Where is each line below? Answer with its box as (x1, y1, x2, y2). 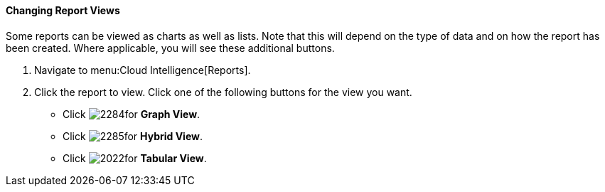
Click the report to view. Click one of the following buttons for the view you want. (34, 85, 412, 98)
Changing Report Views (6, 4, 120, 16)
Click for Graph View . (63, 107, 200, 120)
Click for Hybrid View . (63, 129, 203, 142)
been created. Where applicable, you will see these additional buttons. (6, 41, 335, 54)
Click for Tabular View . (63, 151, 207, 164)
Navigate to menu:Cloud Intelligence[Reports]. (34, 63, 251, 76)
